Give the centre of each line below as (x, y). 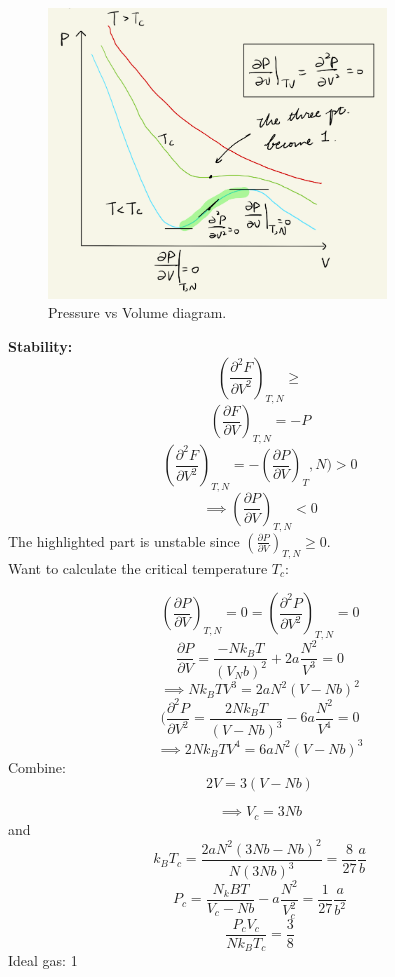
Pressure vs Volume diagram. (137, 312)
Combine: (37, 766)
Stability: (40, 345)
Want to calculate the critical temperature (138, 567)
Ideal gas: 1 (43, 960)
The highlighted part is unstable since (124, 540)
